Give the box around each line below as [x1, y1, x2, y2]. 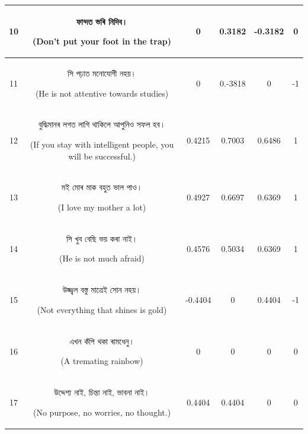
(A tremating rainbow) [60, 355, 143, 367]
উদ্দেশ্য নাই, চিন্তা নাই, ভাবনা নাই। [54, 386, 150, 398]
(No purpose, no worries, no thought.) [33, 406, 171, 418]
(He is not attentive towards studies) [35, 87, 169, 99]
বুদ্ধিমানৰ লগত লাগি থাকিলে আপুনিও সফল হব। [38, 118, 166, 130]
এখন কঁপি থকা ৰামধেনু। [69, 334, 134, 347]
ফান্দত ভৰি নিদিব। [76, 15, 128, 27]
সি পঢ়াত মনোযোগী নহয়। [68, 66, 137, 79]
